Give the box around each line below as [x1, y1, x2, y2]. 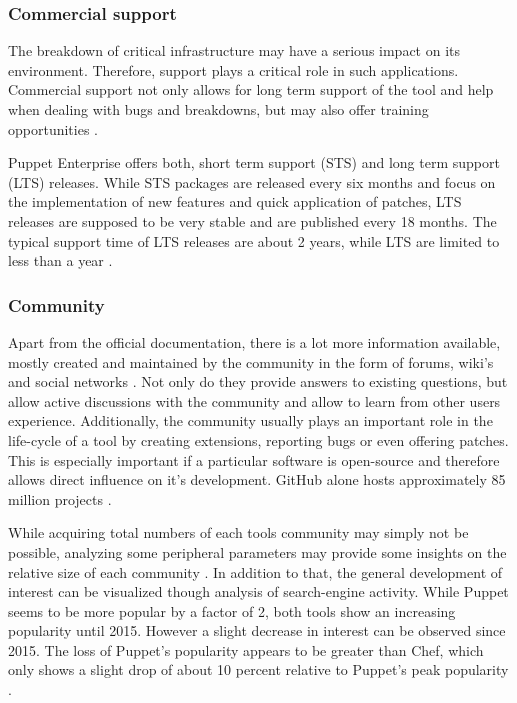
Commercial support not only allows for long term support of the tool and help [8, 79, 494, 100]
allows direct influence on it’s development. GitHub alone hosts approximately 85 [8, 469, 506, 490]
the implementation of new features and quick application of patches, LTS [8, 191, 462, 212]
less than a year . [8, 250, 113, 271]
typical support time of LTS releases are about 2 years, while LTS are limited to [8, 230, 500, 251]
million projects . [8, 488, 112, 509]
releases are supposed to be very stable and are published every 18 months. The [8, 210, 497, 231]
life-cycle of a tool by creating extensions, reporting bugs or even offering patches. [8, 429, 509, 450]
